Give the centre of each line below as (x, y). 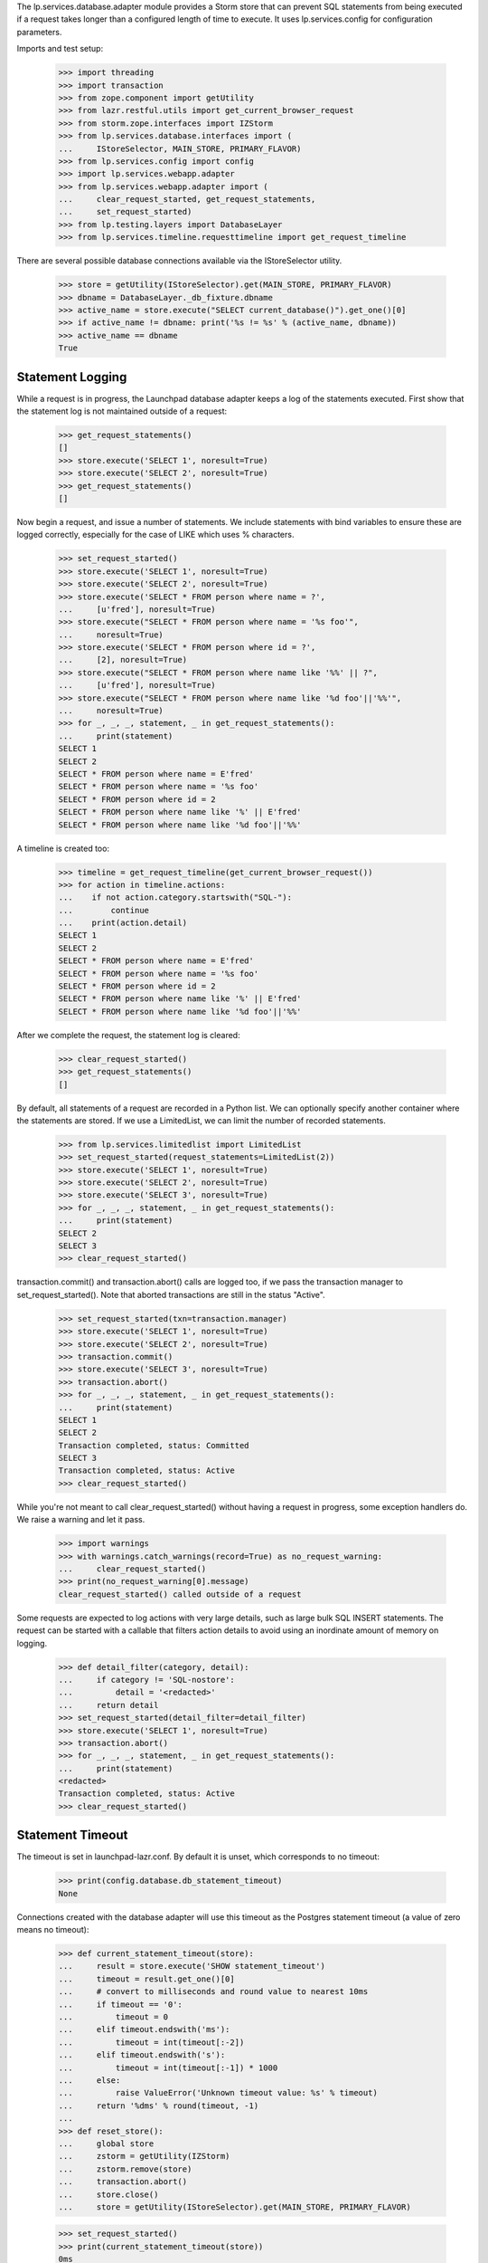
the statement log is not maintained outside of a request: (122, 411)
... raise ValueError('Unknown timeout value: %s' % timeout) (218, 2093)
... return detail (108, 1705)
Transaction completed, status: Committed (154, 1445)
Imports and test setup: (60, 49)
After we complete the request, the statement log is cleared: (128, 1035)
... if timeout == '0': (120, 2004)
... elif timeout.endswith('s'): (142, 2055)
